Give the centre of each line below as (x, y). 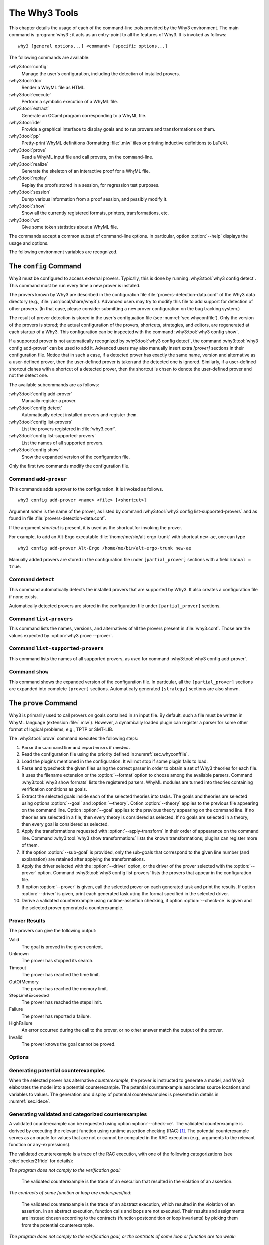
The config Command (45, 266)
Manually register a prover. (49, 401)
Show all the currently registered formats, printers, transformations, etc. (95, 213)
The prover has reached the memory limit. (65, 989)
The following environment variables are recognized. (63, 252)
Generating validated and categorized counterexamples (78, 1114)
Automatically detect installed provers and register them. (80, 415)
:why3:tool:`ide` (25, 123)
